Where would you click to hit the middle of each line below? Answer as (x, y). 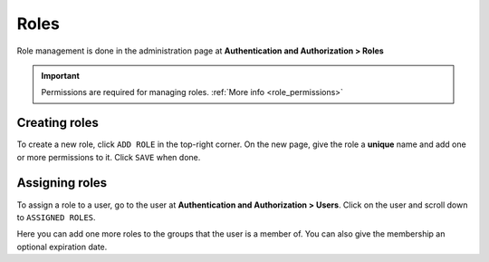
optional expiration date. (62, 247)
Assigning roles (62, 183)
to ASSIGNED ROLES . (56, 217)
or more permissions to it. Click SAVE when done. (109, 157)
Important (61, 75)
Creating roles (58, 123)
